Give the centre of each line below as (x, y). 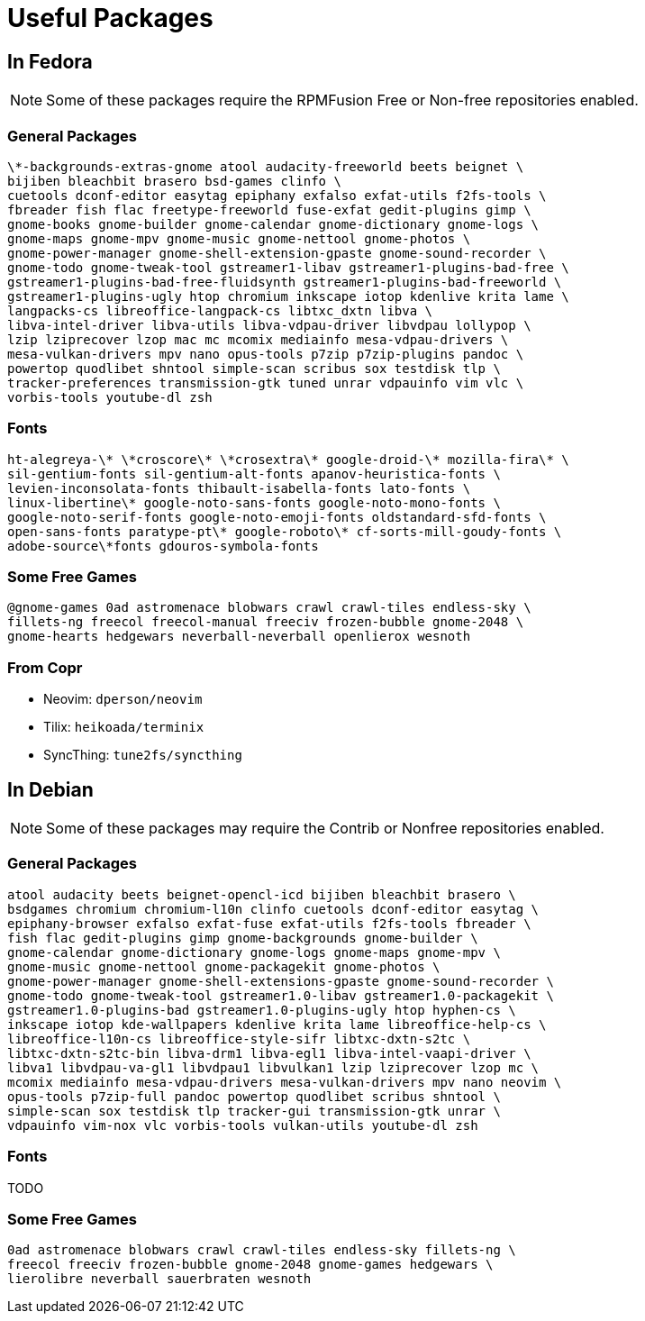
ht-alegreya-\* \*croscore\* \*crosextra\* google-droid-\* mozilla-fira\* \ (288, 459)
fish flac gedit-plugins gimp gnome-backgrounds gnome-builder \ (243, 938)
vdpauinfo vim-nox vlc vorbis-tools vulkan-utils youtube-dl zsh (243, 1125)
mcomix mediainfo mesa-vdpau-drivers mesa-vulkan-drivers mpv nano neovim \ (285, 1082)
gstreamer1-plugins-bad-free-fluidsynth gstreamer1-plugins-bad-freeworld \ (285, 282)
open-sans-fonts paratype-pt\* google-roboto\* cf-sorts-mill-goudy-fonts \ (285, 531)
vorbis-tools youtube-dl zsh (110, 397)
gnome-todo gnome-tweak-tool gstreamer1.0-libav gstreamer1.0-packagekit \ (281, 995)
